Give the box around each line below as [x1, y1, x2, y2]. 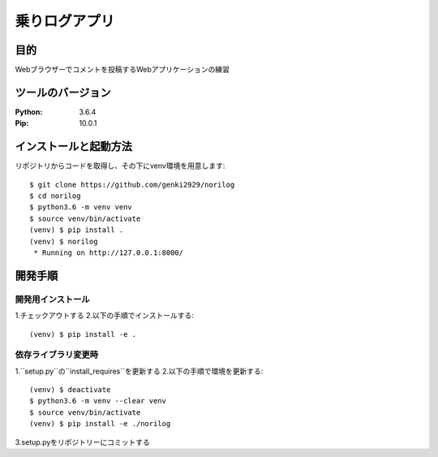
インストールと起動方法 [15, 140, 133, 153]
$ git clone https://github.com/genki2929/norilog [29, 179, 235, 189]
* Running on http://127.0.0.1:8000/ [33, 248, 184, 257]
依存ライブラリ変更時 [15, 349, 99, 360]
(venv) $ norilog [29, 236, 98, 246]
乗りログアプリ [15, 12, 115, 30]
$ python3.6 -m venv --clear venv [29, 396, 166, 406]
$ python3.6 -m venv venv [29, 203, 133, 212]
